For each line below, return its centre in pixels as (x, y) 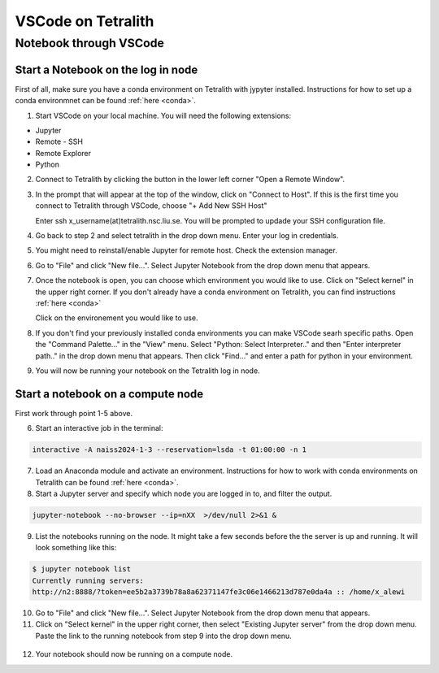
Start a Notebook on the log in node (106, 69)
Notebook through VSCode (89, 43)
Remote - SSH (59, 141)
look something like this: (76, 548)
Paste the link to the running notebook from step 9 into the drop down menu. (163, 636)
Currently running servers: (88, 580)
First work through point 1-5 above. (74, 413)
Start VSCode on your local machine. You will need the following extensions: (163, 115)
